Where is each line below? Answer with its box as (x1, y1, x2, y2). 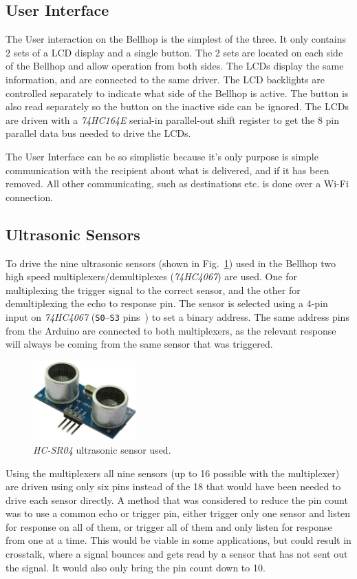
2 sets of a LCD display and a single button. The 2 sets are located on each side (6, 45, 343, 59)
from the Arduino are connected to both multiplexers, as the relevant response (6, 323, 336, 337)
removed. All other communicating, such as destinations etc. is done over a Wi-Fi (6, 176, 349, 191)
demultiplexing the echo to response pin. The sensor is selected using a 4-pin (6, 296, 328, 310)
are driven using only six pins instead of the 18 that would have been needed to (6, 479, 341, 494)
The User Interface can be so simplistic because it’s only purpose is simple (6, 149, 318, 163)
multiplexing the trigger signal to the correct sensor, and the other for (6, 282, 301, 297)
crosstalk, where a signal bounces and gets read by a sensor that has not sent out (6, 547, 348, 561)
